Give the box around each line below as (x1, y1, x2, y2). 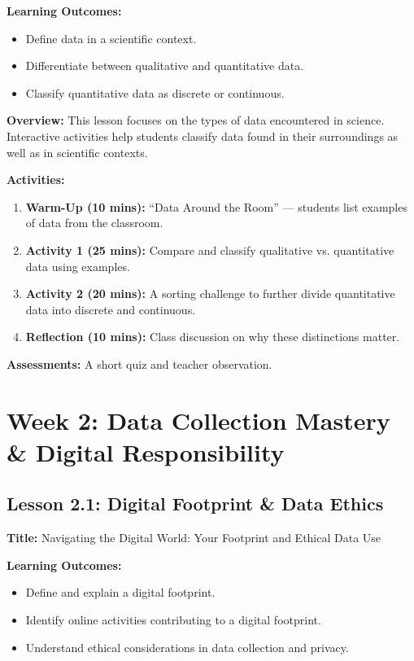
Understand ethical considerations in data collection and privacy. (25, 638, 349, 655)
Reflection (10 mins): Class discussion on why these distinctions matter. (25, 328, 400, 345)
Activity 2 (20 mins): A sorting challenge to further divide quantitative (25, 285, 395, 302)
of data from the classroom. (25, 214, 163, 231)
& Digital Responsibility (7, 435, 285, 468)
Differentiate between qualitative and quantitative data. (25, 57, 304, 74)
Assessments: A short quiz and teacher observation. (7, 355, 272, 372)
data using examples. (25, 257, 130, 274)
